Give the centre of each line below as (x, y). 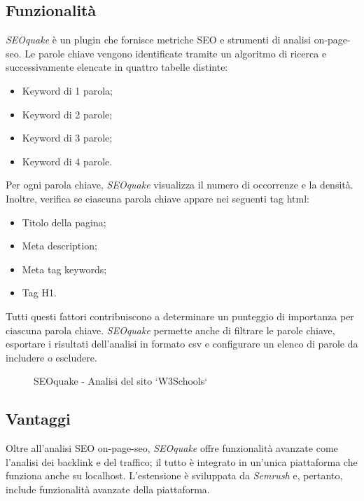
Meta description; (59, 246)
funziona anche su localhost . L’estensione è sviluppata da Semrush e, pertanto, (174, 475)
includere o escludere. (51, 357)
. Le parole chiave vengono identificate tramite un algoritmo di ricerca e (173, 53)
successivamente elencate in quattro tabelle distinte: (117, 67)
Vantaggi (38, 419)
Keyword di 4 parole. (67, 161)
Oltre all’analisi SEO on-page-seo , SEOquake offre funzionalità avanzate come (172, 448)
